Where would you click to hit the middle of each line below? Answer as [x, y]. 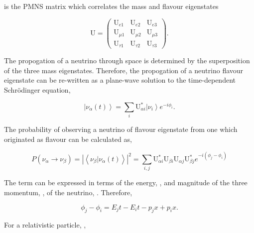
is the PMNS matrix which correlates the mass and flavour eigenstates [111, 6]
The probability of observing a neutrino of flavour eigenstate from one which [121, 129]
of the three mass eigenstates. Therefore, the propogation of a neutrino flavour [124, 70]
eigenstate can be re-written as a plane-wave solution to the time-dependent [120, 80]
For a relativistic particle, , [45, 225]
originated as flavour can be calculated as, [68, 139]
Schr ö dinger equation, [37, 89]
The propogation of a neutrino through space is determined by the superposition [127, 60]
